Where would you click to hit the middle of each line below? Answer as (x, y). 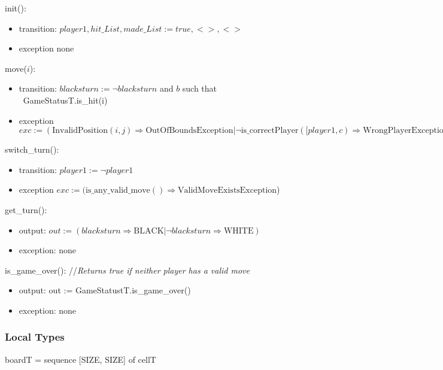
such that (200, 88)
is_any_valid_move (118, 191)
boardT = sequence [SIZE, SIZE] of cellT (81, 359)
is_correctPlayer (270, 131)
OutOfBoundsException (189, 131)
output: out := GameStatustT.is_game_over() (105, 290)
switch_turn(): (32, 149)
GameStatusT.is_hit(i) (65, 100)
